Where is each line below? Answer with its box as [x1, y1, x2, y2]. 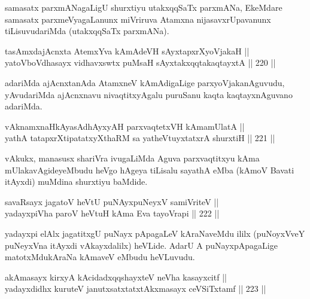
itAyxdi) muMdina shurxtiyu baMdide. [5, 175, 148, 188]
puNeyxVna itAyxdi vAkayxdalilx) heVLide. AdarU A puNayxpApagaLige [5, 239, 278, 251]
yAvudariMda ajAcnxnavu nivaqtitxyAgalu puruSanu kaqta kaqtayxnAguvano [5, 88, 293, 100]
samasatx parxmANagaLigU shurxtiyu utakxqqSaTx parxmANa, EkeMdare [5, 1, 282, 13]
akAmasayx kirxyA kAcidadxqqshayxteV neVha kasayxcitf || [5, 270, 227, 283]
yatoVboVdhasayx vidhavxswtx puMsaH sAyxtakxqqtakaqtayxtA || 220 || [5, 56, 276, 69]
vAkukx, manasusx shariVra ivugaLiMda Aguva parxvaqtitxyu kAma [5, 151, 260, 164]
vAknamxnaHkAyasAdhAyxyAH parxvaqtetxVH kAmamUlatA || [5, 120, 245, 132]
